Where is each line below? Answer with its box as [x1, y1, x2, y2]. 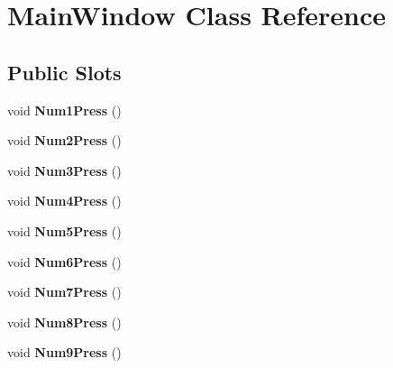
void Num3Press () [7, 161, 122, 179]
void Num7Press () [7, 282, 122, 301]
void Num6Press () [7, 252, 122, 271]
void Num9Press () [7, 343, 122, 362]
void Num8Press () [7, 312, 122, 331]
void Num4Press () [7, 191, 122, 210]
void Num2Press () [7, 131, 122, 150]
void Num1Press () [7, 100, 122, 119]
